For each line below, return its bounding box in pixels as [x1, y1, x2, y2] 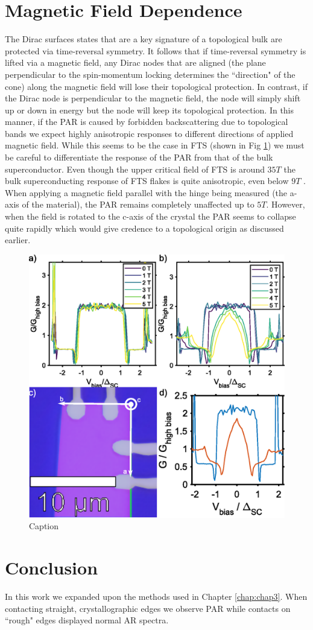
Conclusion [5, 555, 98, 580]
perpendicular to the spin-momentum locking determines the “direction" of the [5, 68, 296, 80]
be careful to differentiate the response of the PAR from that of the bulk [5, 151, 273, 164]
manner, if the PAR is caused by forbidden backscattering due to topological [5, 115, 288, 128]
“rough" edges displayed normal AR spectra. [5, 614, 169, 626]
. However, [266, 198, 305, 211]
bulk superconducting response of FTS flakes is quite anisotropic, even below [5, 174, 289, 187]
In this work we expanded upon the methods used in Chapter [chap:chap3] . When [5, 590, 308, 603]
